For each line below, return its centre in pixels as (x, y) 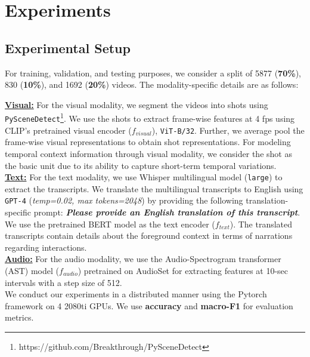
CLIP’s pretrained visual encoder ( (68, 130)
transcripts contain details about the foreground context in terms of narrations (149, 236)
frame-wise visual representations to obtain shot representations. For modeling (148, 142)
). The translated (261, 224)
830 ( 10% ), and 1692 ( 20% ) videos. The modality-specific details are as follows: (152, 84)
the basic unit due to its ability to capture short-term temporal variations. (141, 165)
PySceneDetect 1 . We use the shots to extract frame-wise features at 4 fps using (150, 118)
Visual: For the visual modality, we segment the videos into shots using (137, 104)
